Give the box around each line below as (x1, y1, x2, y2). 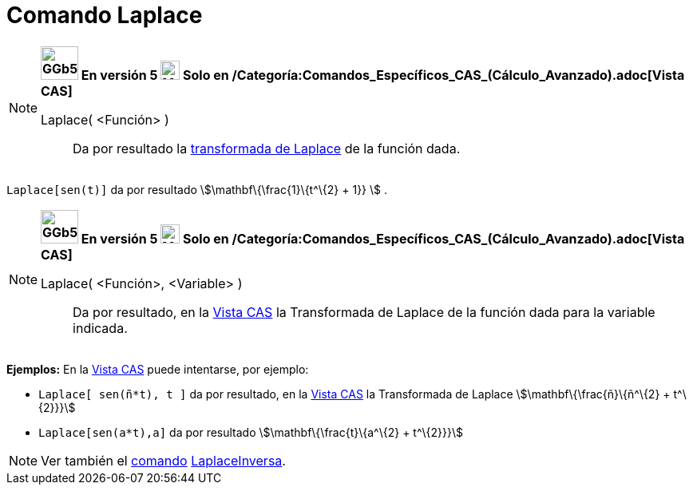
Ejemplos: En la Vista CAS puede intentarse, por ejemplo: (6, 362, 309, 376)
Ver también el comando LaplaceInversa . (41, 452, 286, 469)
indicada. (73, 319, 128, 336)
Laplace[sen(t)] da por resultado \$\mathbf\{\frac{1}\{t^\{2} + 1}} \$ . (6, 182, 388, 196)
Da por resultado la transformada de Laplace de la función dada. (73, 140, 461, 156)
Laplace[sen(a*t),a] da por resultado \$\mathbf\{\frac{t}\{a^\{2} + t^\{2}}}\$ (38, 425, 463, 439)
